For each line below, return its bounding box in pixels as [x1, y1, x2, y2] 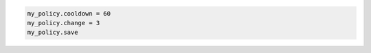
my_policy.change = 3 [27, 19, 100, 26]
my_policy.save [27, 29, 78, 37]
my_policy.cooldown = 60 [27, 10, 111, 17]
